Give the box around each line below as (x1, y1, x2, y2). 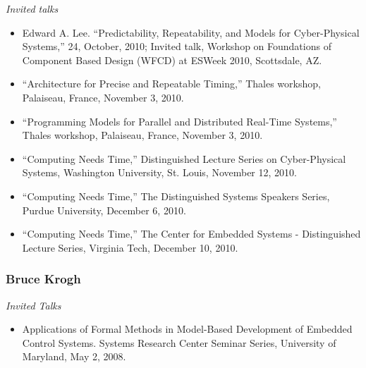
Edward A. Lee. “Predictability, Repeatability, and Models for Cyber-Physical (22, 25, 360, 39)
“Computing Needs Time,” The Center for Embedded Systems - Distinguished (22, 226, 361, 241)
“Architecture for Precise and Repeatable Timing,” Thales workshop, (22, 76, 321, 91)
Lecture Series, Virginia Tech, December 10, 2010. (22, 240, 238, 254)
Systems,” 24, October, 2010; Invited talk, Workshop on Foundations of (22, 39, 331, 54)
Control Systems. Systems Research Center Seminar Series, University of (22, 335, 336, 350)
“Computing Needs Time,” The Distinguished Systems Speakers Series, (22, 188, 330, 203)
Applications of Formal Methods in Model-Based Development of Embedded (22, 321, 353, 336)
